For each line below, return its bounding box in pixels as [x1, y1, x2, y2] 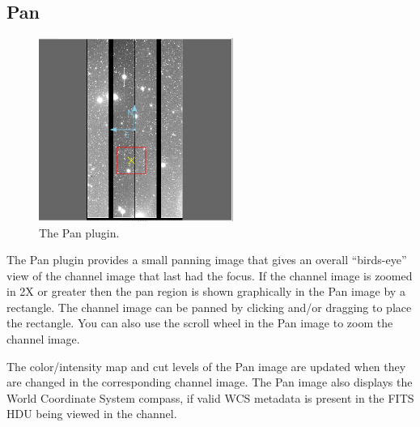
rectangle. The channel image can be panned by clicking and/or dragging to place [6, 298, 412, 315]
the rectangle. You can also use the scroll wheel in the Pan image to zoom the [6, 314, 393, 331]
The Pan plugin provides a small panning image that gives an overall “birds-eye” [6, 251, 407, 268]
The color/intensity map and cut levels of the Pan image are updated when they [6, 357, 406, 374]
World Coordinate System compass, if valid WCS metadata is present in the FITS [6, 389, 414, 406]
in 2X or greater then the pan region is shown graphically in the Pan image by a [6, 283, 405, 300]
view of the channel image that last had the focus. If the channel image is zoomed [6, 267, 413, 284]
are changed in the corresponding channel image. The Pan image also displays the [6, 374, 413, 391]
